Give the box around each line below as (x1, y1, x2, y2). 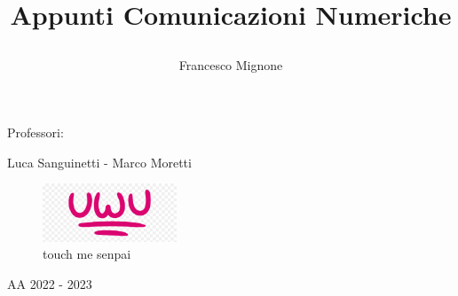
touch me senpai (43, 245, 131, 263)
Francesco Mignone (178, 56, 283, 74)
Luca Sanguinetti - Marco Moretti (7, 152, 192, 171)
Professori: (7, 122, 64, 141)
